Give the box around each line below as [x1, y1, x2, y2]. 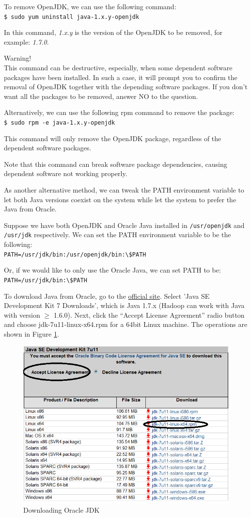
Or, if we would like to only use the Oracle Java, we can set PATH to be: [4, 265, 221, 275]
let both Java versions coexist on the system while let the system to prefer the [4, 194, 236, 204]
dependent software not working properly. [4, 168, 127, 178]
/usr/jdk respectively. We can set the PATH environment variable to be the [4, 229, 231, 240]
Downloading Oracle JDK [23, 505, 100, 515]
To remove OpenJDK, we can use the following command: [4, 1, 176, 11]
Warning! [4, 53, 31, 63]
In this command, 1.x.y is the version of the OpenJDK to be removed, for [4, 27, 222, 37]
